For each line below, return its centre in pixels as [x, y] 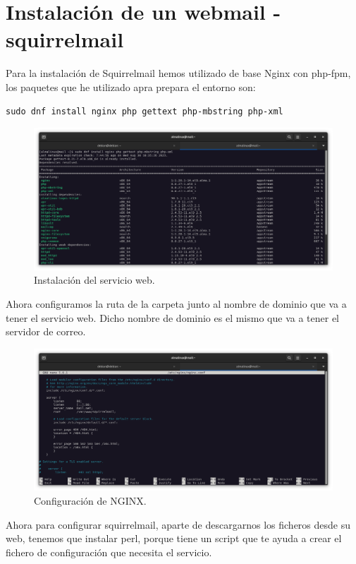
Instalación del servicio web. [94, 280]
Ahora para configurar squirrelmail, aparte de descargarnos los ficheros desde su [178, 524]
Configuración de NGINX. [90, 500]
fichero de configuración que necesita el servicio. [109, 552]
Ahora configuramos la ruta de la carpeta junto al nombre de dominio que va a [176, 303]
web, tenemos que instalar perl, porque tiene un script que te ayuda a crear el [174, 538]
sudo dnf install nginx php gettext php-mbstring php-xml [145, 111]
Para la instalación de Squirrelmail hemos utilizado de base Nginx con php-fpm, [178, 73]
